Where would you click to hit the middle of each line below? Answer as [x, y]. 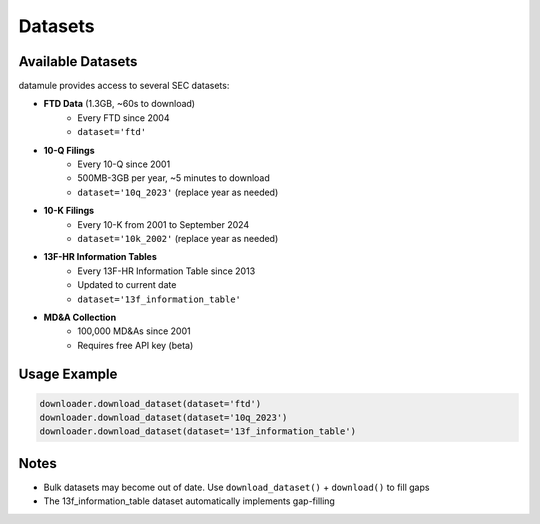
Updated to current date [127, 285]
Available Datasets [78, 61]
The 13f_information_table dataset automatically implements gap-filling [189, 501]
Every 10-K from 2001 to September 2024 [163, 224]
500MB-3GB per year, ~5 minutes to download [173, 178]
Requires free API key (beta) [135, 345]
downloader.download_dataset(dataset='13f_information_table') [198, 431]
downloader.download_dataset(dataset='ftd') [150, 403]
